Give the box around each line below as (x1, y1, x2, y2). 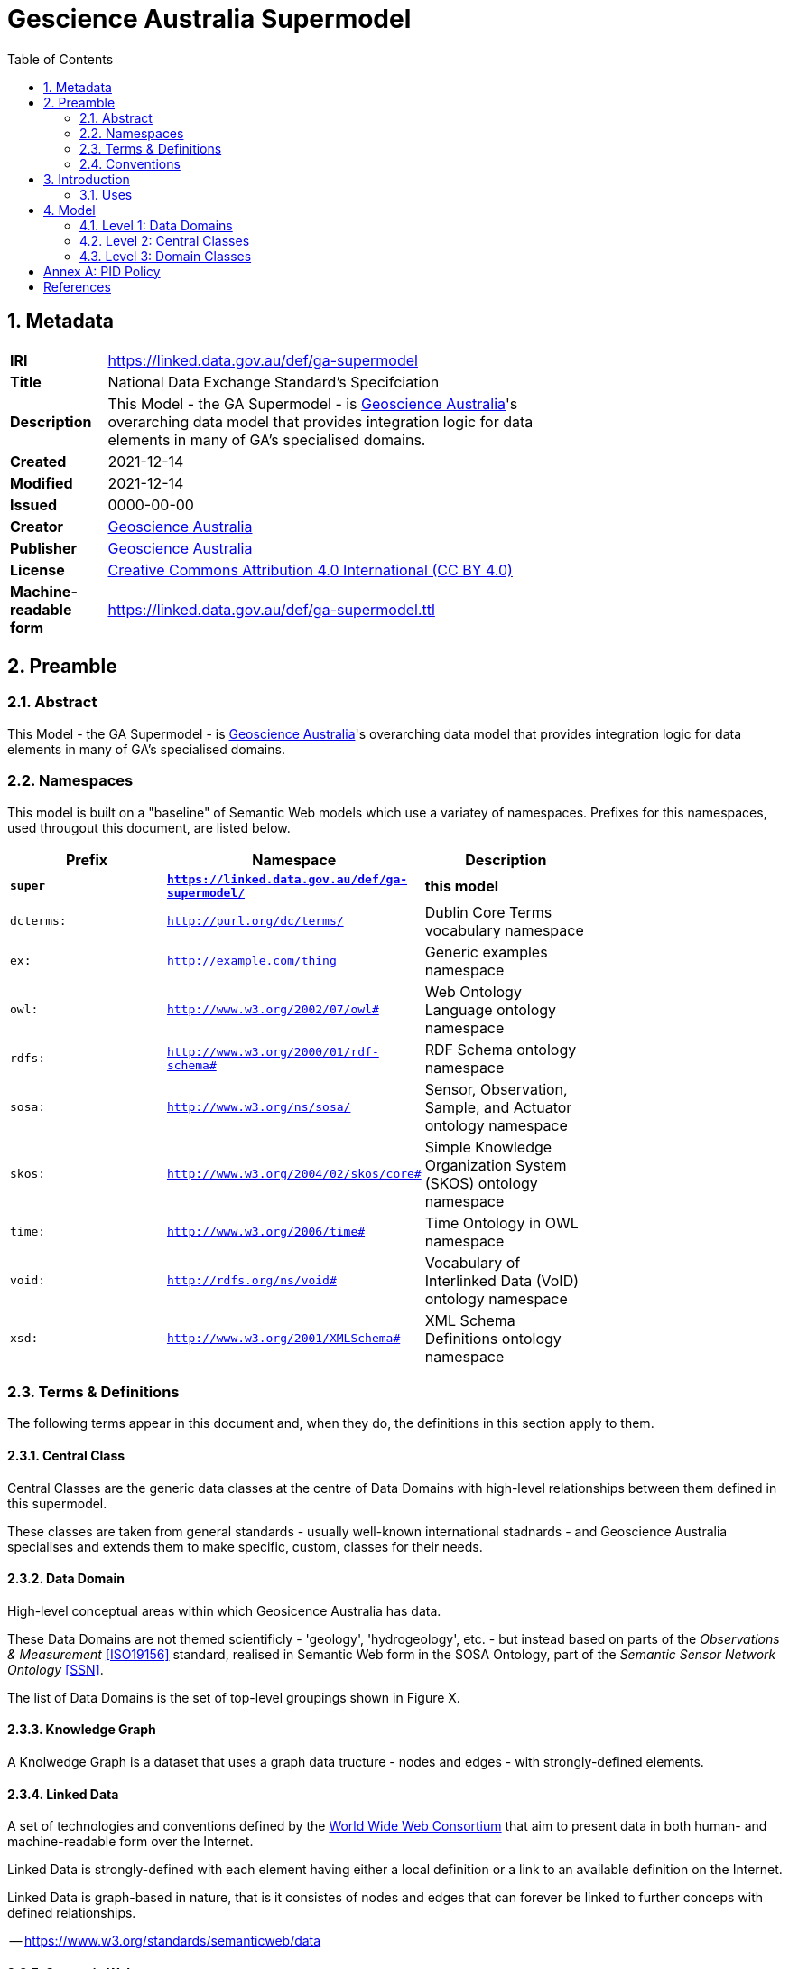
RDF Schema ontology (424, 1040, 577, 1059)
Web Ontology (424, 982, 522, 1001)
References (43, 278, 111, 294)
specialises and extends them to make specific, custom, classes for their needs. (7, 1538, 483, 1554)
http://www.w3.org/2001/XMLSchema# (166, 1331, 401, 1346)
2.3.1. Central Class (7, 1447, 125, 1463)
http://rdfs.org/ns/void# (166, 1274, 337, 1288)
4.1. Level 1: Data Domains (79, 217, 233, 233)
